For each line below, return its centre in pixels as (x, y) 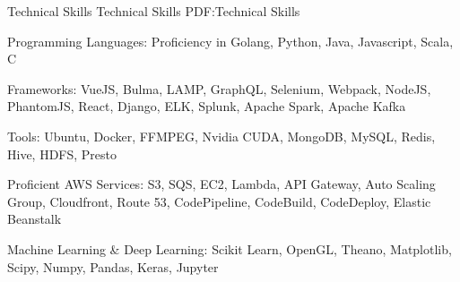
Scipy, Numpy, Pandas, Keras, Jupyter (113, 266)
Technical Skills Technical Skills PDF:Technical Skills (154, 11)
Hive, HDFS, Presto (62, 154)
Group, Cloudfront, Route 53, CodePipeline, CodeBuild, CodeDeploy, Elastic (219, 201)
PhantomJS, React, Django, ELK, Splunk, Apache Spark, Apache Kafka (207, 106)
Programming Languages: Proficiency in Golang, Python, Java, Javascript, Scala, (230, 41)
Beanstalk (35, 219)
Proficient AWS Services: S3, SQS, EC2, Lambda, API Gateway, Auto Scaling (221, 184)
